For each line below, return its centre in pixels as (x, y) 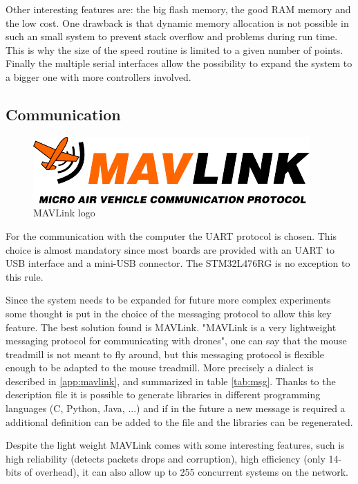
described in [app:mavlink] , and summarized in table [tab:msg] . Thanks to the (171, 381)
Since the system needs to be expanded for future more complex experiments (168, 300)
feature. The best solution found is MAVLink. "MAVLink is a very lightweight (171, 327)
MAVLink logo (64, 213)
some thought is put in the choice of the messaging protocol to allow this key (169, 313)
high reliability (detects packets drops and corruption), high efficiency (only (166, 458)
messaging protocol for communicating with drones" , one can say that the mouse (176, 341)
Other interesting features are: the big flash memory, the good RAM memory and (178, 9)
